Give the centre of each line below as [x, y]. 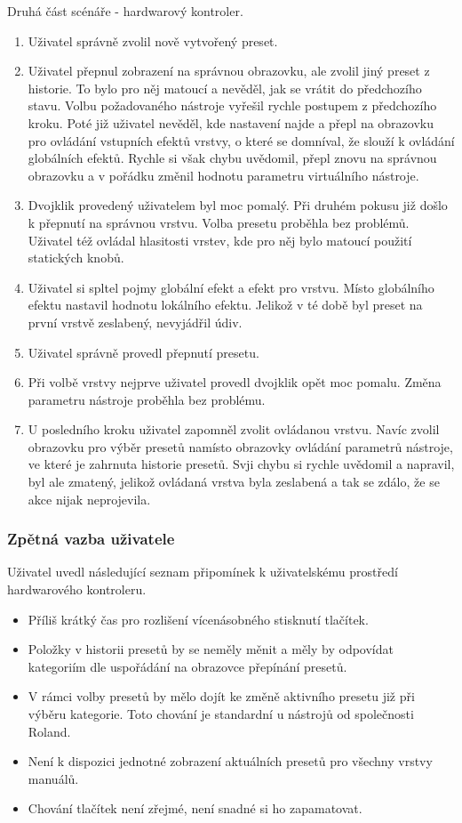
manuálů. [53, 778]
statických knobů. [76, 258]
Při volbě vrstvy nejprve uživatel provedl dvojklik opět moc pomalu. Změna [235, 382]
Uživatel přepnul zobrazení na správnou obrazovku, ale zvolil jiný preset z [229, 71]
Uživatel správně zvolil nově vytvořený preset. [153, 40]
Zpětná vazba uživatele [91, 539]
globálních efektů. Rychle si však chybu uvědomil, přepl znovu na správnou [232, 158]
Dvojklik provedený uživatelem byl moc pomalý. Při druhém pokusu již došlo [238, 205]
